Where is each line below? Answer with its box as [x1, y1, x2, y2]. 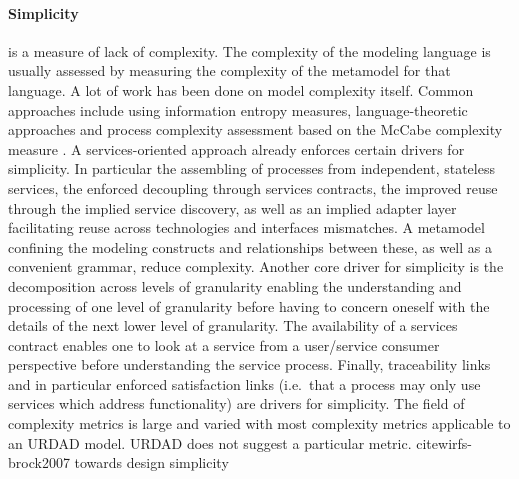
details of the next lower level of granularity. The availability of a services [8, 315, 458, 336]
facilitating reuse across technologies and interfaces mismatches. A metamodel [8, 217, 485, 238]
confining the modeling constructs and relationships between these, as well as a [8, 236, 492, 257]
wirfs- [438, 432, 472, 453]
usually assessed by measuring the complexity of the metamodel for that [8, 60, 451, 81]
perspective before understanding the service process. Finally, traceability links [8, 354, 491, 375]
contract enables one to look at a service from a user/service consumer [8, 334, 440, 355]
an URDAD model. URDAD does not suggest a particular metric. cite [8, 432, 439, 453]
